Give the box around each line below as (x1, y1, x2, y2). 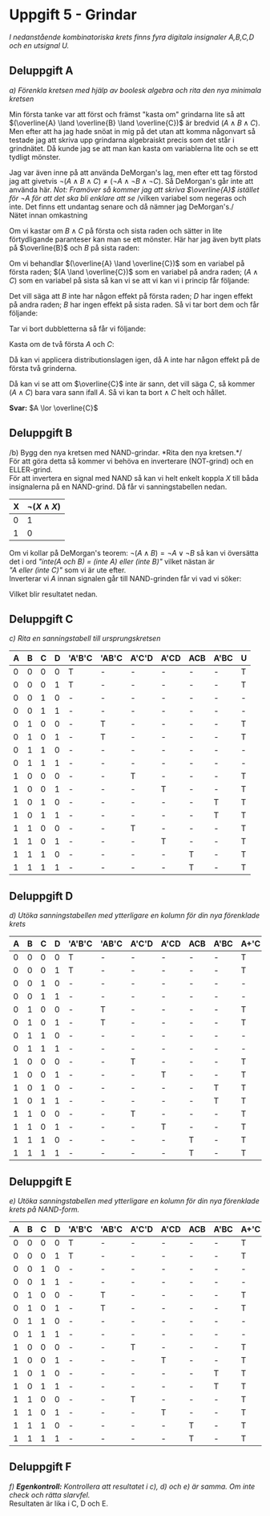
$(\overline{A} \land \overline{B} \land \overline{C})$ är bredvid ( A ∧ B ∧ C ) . (9, 118, 260, 128)
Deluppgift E (9, 1175, 72, 1188)
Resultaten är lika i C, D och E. (9, 1498, 109, 1508)
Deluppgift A (9, 64, 74, 78)
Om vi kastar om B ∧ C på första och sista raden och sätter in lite (9, 226, 223, 235)
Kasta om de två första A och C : (9, 339, 115, 348)
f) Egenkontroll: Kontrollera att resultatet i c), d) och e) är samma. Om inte (9, 1481, 256, 1491)
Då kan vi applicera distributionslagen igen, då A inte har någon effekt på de (9, 355, 260, 365)
